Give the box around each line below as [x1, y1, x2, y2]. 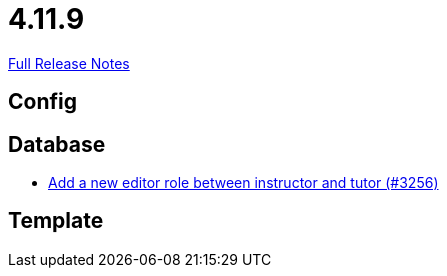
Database [8, 131, 106, 157]
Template [8, 208, 104, 234]
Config [8, 89, 77, 115]
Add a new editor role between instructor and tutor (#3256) [48, 174, 439, 192]
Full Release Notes [8, 54, 130, 72]
